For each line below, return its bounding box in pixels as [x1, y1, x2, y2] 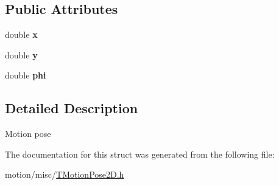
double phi [5, 69, 46, 82]
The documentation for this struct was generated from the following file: [5, 147, 275, 160]
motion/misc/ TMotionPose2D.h [5, 168, 124, 181]
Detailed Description [5, 99, 138, 117]
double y [5, 48, 38, 61]
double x [5, 28, 38, 41]
